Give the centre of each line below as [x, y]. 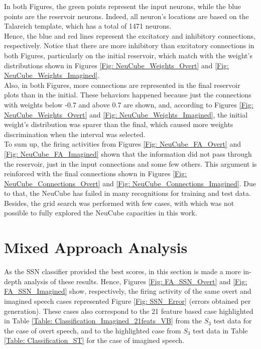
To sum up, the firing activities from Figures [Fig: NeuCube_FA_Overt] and [122, 144]
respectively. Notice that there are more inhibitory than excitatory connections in [129, 45]
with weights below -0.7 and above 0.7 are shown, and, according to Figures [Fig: [129, 104]
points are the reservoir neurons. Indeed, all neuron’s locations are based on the [126, 16]
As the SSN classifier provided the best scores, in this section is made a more [122, 271]
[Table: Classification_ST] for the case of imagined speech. [94, 340]
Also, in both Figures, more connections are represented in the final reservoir [122, 85]
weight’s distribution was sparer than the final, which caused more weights [119, 124]
